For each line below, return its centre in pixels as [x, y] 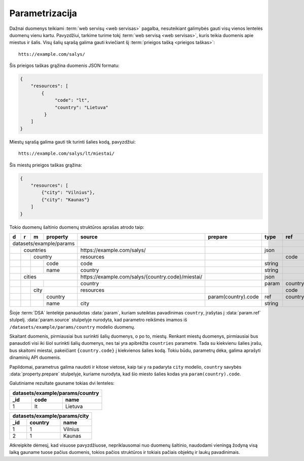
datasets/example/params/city [51, 416]
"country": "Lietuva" [82, 107]
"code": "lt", [72, 100]
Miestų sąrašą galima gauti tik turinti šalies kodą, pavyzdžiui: [73, 141]
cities [30, 276]
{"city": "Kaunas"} [65, 200]
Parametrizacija [43, 13]
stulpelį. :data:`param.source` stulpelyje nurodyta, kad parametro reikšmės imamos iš [98, 320]
